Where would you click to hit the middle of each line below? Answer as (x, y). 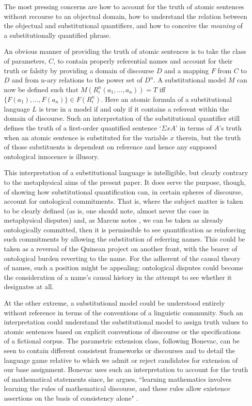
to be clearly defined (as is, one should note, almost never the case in (106, 210)
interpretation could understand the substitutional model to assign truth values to (126, 322)
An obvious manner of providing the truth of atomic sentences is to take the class (125, 51)
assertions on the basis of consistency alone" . (71, 398)
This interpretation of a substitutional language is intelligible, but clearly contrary (126, 172)
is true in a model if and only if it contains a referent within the (134, 108)
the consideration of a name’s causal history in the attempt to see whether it (118, 277)
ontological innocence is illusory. (52, 156)
